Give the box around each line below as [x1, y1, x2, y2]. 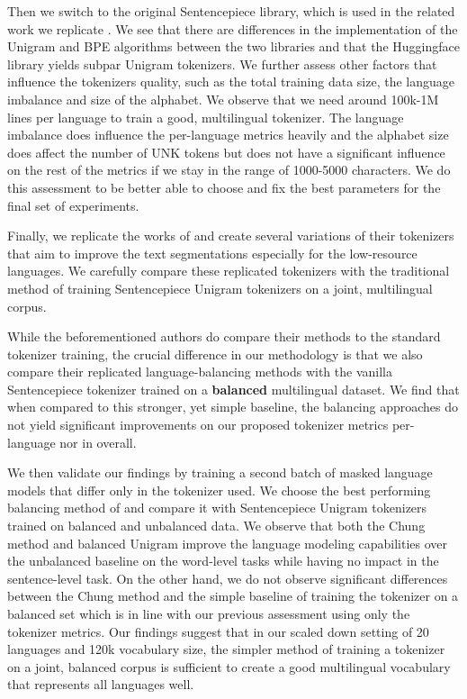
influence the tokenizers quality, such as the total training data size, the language [7, 72, 454, 91]
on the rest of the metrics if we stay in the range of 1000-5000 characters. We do [7, 160, 451, 179]
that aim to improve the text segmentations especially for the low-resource [7, 243, 418, 262]
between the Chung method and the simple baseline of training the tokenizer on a [7, 586, 459, 605]
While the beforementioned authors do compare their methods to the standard [7, 327, 441, 346]
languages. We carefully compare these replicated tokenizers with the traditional [7, 261, 450, 280]
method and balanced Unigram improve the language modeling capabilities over [7, 533, 448, 552]
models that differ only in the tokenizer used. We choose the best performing [7, 480, 431, 499]
